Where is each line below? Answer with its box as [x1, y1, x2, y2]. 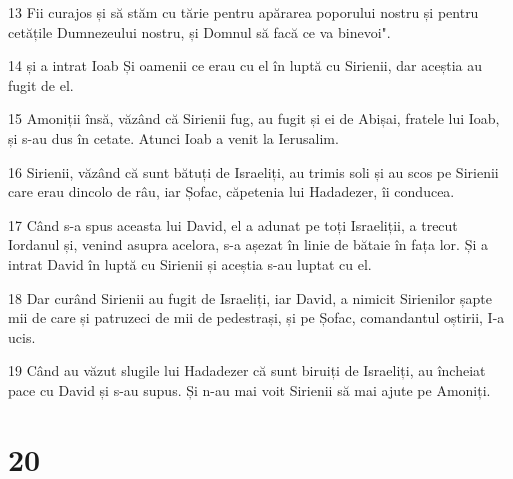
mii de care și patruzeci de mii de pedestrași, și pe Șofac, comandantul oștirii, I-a [8, 307, 505, 328]
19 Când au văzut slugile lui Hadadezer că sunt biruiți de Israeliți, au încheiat [8, 360, 486, 381]
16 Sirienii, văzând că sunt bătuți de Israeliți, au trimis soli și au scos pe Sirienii [8, 161, 499, 182]
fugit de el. [8, 74, 74, 95]
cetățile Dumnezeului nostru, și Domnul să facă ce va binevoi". [8, 21, 391, 42]
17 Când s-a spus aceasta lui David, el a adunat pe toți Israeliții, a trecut [8, 214, 458, 235]
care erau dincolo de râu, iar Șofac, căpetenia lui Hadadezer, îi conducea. [8, 181, 455, 202]
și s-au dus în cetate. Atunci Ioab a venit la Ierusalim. [8, 127, 339, 148]
